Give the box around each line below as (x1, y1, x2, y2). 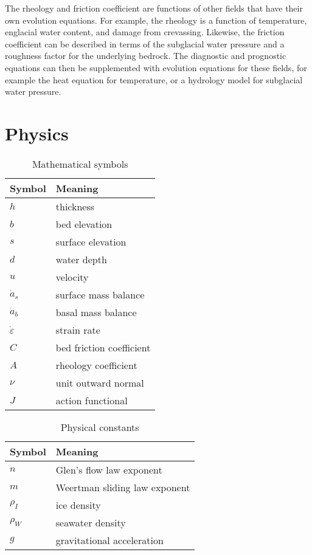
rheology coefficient (55, 357, 137, 372)
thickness (55, 199, 95, 213)
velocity (55, 269, 89, 284)
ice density (55, 497, 101, 512)
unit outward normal (55, 375, 144, 390)
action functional (55, 393, 128, 407)
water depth (55, 252, 107, 266)
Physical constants (60, 419, 139, 434)
